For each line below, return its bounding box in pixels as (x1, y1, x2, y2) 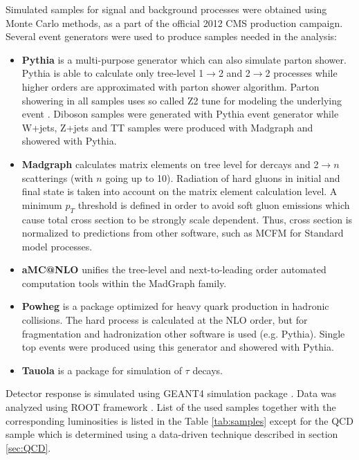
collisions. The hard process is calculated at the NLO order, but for (21, 313, 308, 327)
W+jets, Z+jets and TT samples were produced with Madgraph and (21, 120, 313, 134)
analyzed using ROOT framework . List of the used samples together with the (6, 400, 336, 414)
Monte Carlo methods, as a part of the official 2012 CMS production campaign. (6, 15, 343, 30)
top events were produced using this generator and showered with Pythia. (21, 340, 334, 354)
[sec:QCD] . (6, 440, 51, 454)
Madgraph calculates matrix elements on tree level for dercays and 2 (21, 156, 319, 171)
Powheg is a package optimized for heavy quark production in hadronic (21, 299, 329, 313)
